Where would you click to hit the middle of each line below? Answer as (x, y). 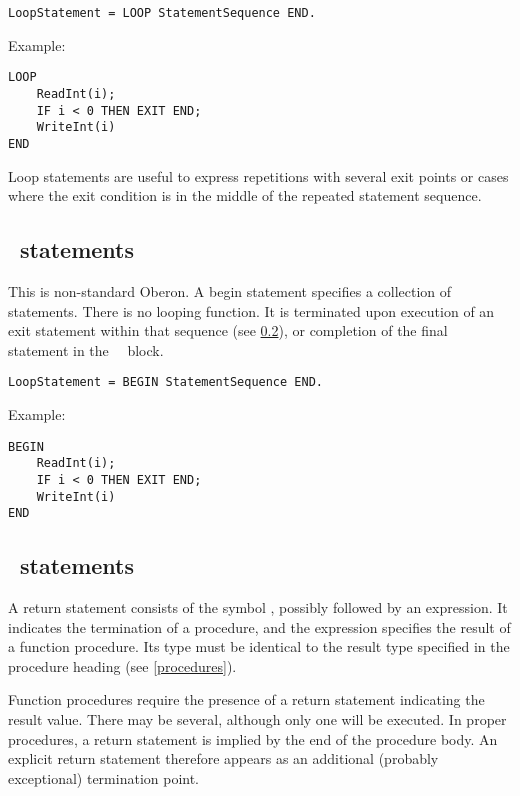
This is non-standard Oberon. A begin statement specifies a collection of (230, 290)
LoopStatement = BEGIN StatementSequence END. (165, 382)
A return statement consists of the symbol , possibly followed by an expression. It (258, 607)
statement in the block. (86, 349)
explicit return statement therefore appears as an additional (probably (223, 758)
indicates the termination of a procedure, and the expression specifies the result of (259, 626)
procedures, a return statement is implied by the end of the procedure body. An (253, 738)
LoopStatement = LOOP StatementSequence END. (162, 13)
